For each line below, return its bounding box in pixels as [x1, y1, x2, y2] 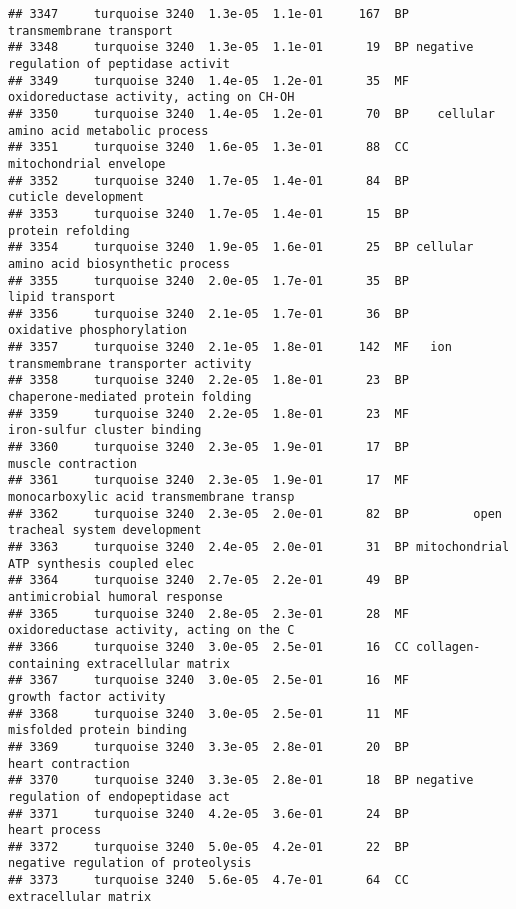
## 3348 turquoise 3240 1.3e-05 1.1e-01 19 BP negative [8, 40, 474, 55]
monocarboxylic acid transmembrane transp [8, 490, 295, 505]
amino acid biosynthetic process [8, 256, 230, 271]
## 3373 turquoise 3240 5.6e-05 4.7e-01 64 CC [8, 873, 409, 888]
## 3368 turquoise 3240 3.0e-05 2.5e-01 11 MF [8, 706, 409, 721]
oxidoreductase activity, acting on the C [8, 623, 295, 638]
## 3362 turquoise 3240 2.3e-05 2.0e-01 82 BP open [8, 506, 502, 521]
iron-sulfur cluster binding [8, 423, 202, 438]
